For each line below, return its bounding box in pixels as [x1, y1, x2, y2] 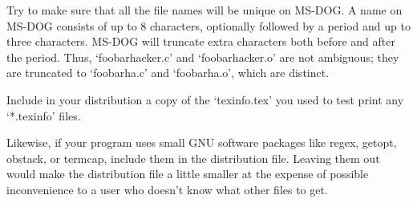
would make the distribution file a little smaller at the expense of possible [6, 165, 369, 182]
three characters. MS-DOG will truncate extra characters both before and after [6, 33, 395, 50]
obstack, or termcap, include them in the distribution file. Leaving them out [6, 149, 380, 166]
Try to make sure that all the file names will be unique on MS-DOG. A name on [6, 2, 403, 18]
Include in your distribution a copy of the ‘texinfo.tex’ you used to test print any [6, 91, 404, 108]
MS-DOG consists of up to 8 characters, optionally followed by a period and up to [6, 17, 411, 34]
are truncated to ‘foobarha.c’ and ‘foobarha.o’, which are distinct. [6, 64, 330, 81]
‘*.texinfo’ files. [6, 107, 81, 124]
